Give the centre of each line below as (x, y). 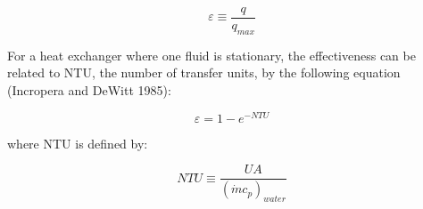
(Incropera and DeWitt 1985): (89, 90)
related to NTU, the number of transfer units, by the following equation (204, 72)
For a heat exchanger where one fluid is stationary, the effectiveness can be (211, 55)
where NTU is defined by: (78, 143)
